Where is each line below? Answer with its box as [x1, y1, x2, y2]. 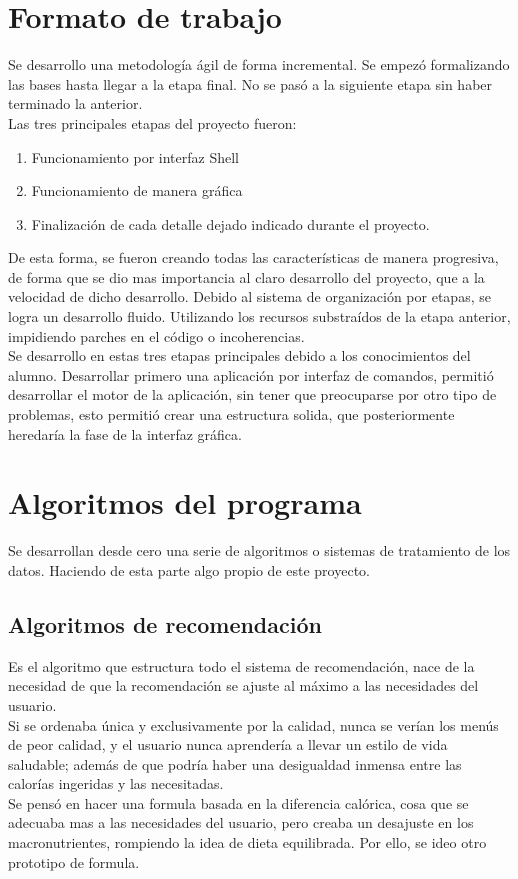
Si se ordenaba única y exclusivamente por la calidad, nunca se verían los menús [8, 714, 499, 735]
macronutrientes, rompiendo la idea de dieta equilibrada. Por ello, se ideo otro [8, 832, 487, 853]
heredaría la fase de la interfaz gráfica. [8, 423, 242, 444]
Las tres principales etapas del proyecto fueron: [8, 112, 297, 133]
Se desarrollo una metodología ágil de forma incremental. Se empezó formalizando [8, 54, 510, 75]
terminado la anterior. [8, 93, 143, 114]
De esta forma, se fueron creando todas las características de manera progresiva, [8, 247, 499, 268]
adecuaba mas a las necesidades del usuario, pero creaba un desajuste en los [8, 812, 474, 833]
